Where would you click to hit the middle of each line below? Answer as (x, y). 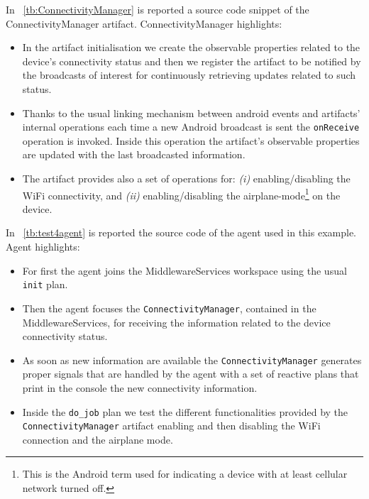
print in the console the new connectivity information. (140, 387)
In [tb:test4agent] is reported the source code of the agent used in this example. (181, 232)
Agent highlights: (43, 247)
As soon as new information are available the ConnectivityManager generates (192, 360)
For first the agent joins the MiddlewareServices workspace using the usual (184, 270)
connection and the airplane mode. (98, 439)
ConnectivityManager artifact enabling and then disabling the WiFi (171, 426)
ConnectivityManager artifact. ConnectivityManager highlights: (144, 23)
